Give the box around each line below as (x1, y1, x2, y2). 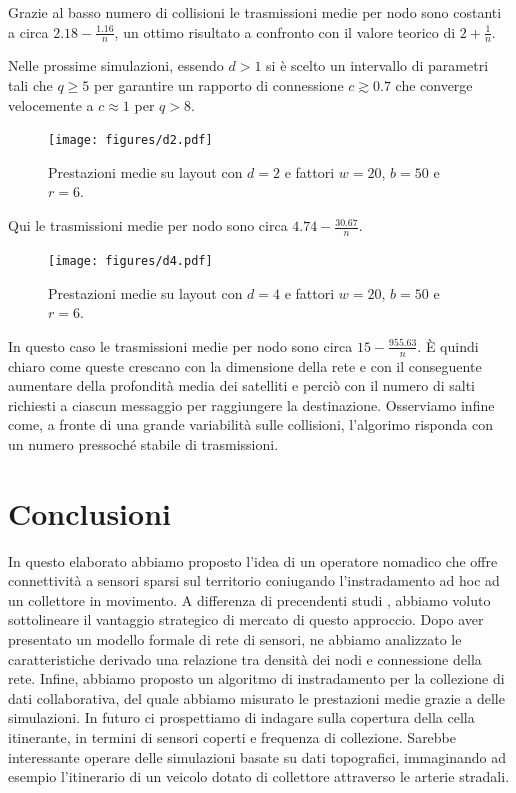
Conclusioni (8, 492, 171, 533)
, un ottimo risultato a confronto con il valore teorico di (114, 21, 456, 42)
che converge (395, 75, 473, 96)
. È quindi (417, 335, 479, 356)
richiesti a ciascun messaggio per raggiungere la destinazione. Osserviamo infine (8, 394, 495, 415)
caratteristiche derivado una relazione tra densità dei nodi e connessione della (8, 648, 482, 669)
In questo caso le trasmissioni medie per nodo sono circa (8, 335, 353, 356)
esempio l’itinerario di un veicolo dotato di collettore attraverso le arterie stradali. (8, 766, 510, 787)
